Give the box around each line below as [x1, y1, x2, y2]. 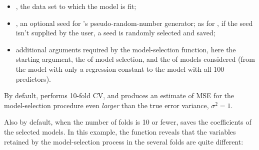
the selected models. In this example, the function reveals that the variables [4, 126, 236, 137]
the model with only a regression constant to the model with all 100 [15, 63, 224, 74]
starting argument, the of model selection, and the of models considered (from [15, 54, 255, 64]
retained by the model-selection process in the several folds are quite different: [4, 136, 243, 147]
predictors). [15, 73, 51, 84]
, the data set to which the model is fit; [15, 1, 136, 11]
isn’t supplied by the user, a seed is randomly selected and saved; [15, 27, 215, 38]
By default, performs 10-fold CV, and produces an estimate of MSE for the [4, 90, 234, 101]
